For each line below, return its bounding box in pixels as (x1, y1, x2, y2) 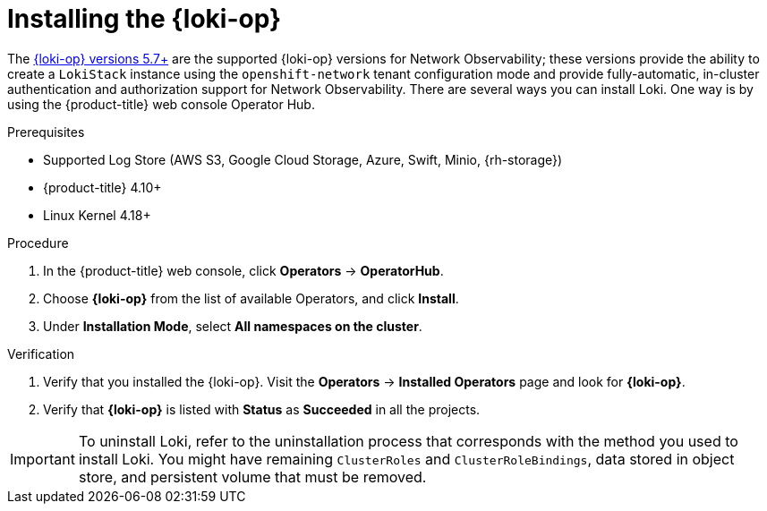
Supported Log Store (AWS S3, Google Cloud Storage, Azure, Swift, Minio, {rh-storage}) (43, 151, 563, 167)
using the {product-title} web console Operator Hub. (7, 96, 315, 112)
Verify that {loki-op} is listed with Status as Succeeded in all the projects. (43, 401, 481, 417)
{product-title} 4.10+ (43, 179, 162, 195)
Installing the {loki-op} (7, 4, 282, 34)
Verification (7, 345, 75, 362)
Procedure (7, 234, 69, 251)
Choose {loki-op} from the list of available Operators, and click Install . (43, 290, 459, 306)
